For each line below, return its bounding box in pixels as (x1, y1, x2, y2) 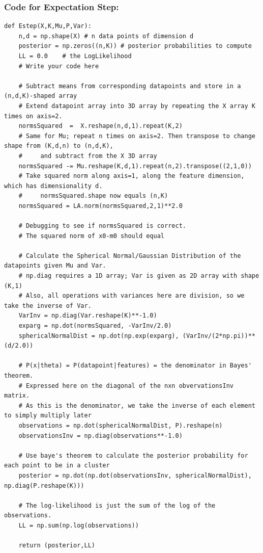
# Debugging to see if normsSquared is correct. (18, 222, 186, 230)
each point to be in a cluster (4, 462, 110, 469)
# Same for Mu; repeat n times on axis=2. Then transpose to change (18, 132, 255, 140)
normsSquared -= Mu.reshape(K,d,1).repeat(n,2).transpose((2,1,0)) (18, 162, 252, 170)
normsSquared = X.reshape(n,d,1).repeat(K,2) (18, 122, 183, 130)
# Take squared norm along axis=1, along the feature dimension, (18, 172, 245, 180)
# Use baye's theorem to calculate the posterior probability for (18, 452, 248, 459)
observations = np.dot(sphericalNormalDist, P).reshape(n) (18, 422, 223, 429)
